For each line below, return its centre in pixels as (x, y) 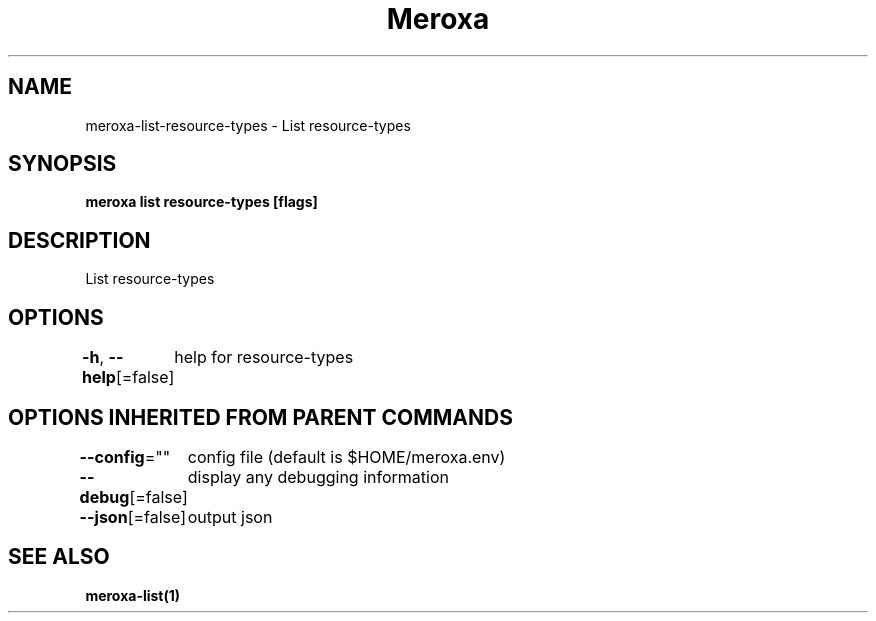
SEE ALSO (59, 557)
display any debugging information (318, 476)
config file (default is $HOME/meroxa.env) (346, 456)
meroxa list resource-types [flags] (201, 202)
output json (230, 516)
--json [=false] (133, 516)
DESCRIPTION (79, 240)
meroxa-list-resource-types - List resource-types (248, 125)
